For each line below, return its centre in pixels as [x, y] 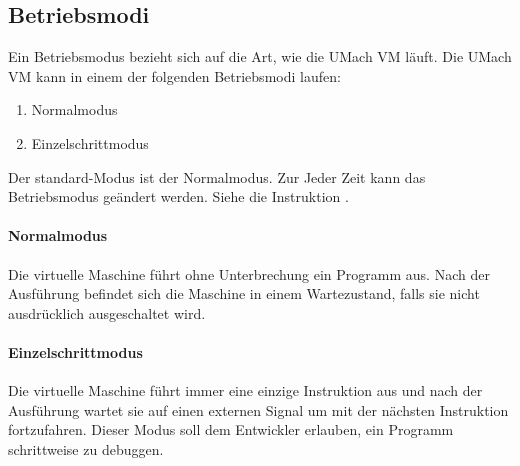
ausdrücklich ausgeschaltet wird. [107, 312]
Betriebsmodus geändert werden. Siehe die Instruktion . [178, 196]
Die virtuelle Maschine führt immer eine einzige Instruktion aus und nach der [245, 390]
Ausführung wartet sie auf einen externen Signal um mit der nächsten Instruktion [258, 409]
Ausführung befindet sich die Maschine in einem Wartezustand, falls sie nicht [244, 293]
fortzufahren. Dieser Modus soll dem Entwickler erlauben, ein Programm [231, 429]
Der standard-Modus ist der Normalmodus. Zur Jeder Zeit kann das [217, 176]
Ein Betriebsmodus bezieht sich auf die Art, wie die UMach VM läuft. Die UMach [260, 56]
